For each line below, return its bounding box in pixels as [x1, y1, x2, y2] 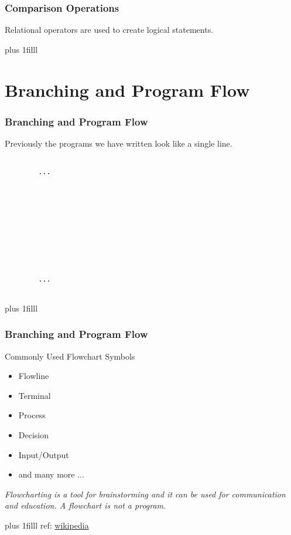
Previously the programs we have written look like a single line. [5, 137, 232, 149]
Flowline [18, 370, 49, 382]
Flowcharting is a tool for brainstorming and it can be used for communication [5, 487, 286, 500]
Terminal [18, 389, 51, 401]
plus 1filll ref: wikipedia [5, 519, 89, 531]
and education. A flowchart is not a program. [5, 499, 166, 512]
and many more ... [18, 468, 84, 480]
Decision [18, 428, 49, 441]
